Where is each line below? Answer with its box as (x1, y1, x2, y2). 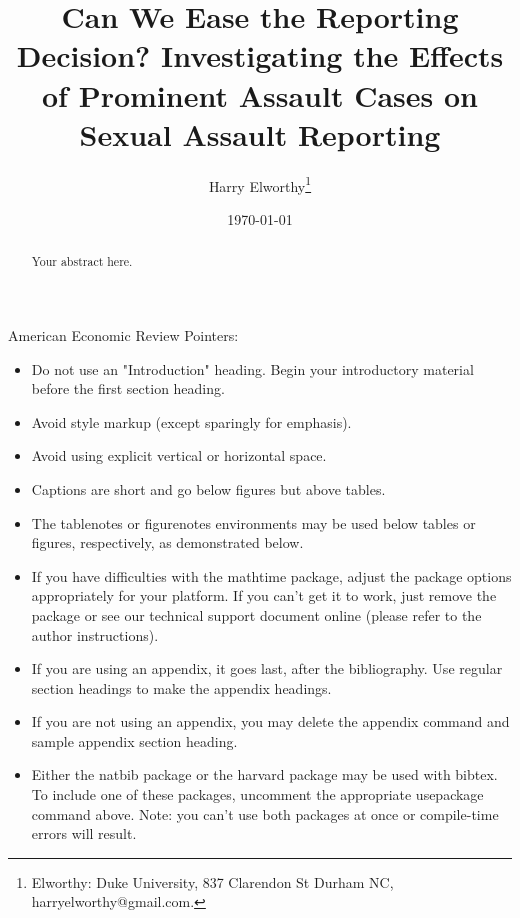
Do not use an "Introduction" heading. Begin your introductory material (31, 358, 474, 379)
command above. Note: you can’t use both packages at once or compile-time (31, 803, 499, 824)
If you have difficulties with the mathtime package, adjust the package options (31, 565, 512, 586)
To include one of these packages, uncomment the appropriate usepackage (31, 784, 484, 805)
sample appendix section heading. (31, 730, 238, 751)
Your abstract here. (31, 253, 133, 270)
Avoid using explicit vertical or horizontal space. (31, 445, 327, 466)
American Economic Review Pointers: (8, 324, 239, 345)
